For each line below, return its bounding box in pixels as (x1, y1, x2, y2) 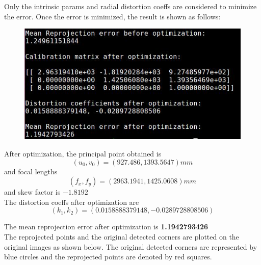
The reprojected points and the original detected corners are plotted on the (4, 231, 239, 242)
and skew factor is (4, 187, 61, 197)
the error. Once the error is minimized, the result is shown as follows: (4, 11, 221, 21)
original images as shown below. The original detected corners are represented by (4, 241, 257, 252)
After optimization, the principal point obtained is (4, 148, 162, 158)
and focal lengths (4, 166, 58, 176)
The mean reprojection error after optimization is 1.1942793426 (4, 221, 208, 232)
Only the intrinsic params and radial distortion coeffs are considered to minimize (4, 1, 257, 11)
